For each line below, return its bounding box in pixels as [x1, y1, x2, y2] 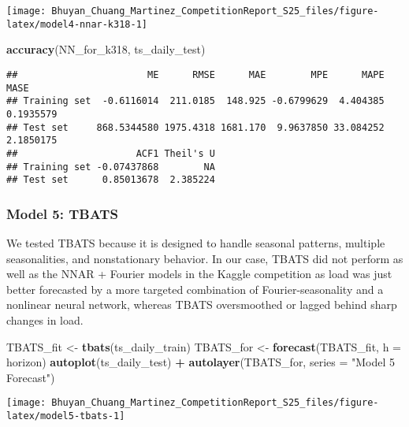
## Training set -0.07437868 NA [6, 161, 215, 173]
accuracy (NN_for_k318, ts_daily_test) [6, 41, 206, 58]
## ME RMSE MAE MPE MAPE [6, 69, 385, 80]
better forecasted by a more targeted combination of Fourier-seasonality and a [6, 280, 384, 297]
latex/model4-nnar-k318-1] [6, 18, 147, 30]
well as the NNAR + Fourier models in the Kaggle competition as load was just [6, 265, 392, 282]
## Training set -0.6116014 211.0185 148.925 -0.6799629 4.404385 [6, 95, 385, 107]
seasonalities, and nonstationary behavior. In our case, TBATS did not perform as [6, 250, 403, 266]
